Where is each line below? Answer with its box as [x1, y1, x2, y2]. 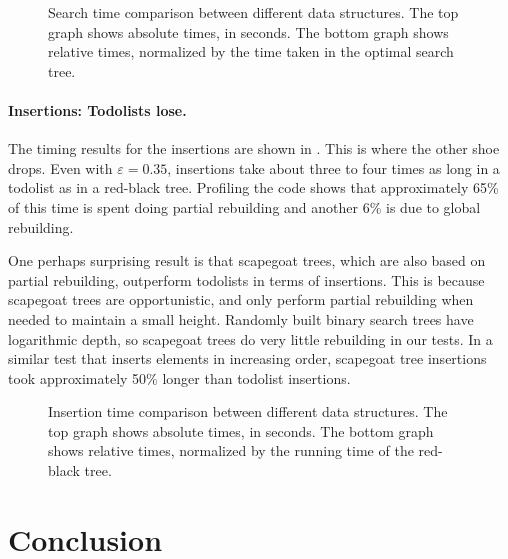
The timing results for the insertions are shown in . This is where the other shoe [8, 138, 500, 159]
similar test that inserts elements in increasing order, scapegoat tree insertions [8, 348, 487, 369]
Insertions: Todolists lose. [8, 99, 187, 120]
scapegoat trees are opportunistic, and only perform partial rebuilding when [8, 289, 474, 310]
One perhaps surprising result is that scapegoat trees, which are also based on [8, 250, 486, 271]
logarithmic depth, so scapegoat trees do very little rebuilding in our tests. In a [8, 328, 493, 349]
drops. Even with [8, 157, 113, 178]
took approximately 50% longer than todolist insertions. [8, 367, 351, 388]
